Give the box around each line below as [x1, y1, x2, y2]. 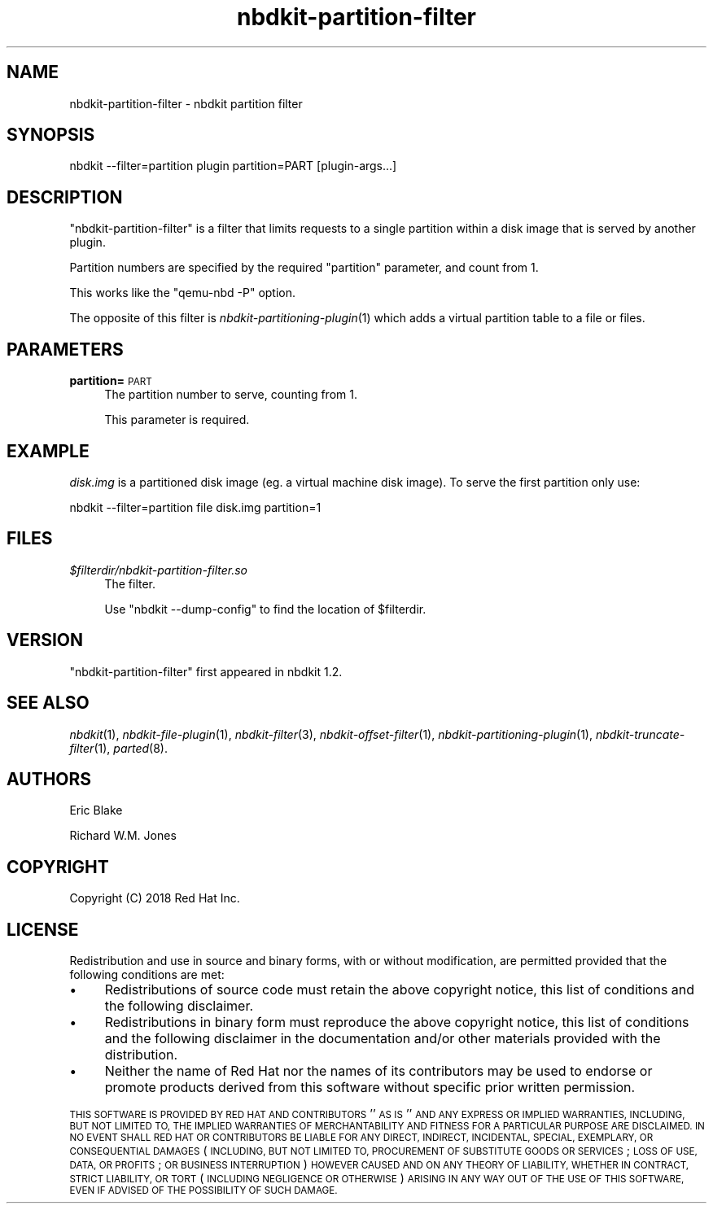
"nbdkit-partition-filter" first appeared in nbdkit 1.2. [69, 664, 343, 679]
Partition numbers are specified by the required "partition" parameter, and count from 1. [69, 260, 539, 275]
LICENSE [7, 919, 79, 940]
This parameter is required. [104, 413, 250, 427]
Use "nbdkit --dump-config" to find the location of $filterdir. [104, 601, 426, 616]
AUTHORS [7, 768, 92, 789]
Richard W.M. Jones [69, 828, 177, 843]
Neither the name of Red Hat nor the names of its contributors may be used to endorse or [104, 1063, 653, 1080]
